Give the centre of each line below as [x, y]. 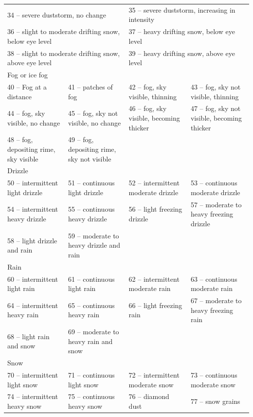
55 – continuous [91, 209]
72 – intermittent [154, 374]
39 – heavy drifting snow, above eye [182, 53]
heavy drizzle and [94, 245]
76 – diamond [149, 396]
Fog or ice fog [28, 75]
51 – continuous [91, 183]
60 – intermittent [33, 279]
